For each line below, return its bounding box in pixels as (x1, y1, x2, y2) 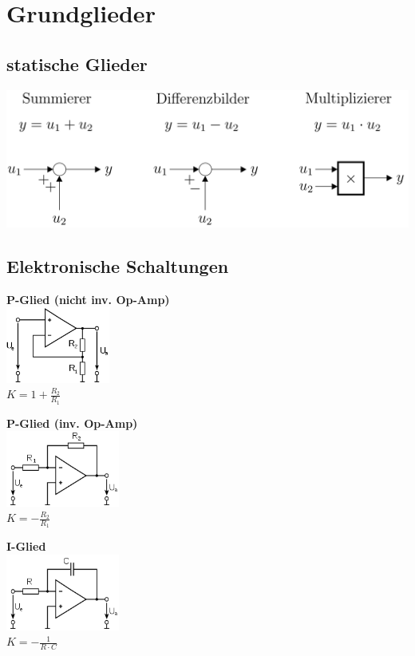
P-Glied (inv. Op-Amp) (6, 414, 138, 431)
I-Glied (6, 538, 46, 555)
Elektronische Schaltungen (6, 253, 229, 278)
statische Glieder (6, 51, 148, 76)
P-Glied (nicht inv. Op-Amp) (6, 290, 170, 307)
